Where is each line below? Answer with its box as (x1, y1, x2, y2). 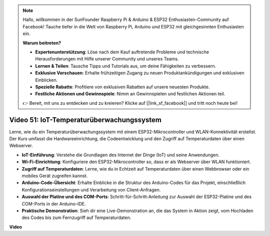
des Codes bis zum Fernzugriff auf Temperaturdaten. (21, 215, 131, 221)
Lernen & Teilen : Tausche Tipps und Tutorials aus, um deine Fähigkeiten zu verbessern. (35, 63, 216, 69)
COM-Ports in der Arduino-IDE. (21, 201, 86, 207)
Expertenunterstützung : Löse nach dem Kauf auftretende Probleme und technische (35, 49, 209, 55)
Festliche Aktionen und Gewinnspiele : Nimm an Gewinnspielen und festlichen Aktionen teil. (35, 91, 225, 97)
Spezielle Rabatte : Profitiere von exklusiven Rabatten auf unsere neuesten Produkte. (35, 84, 210, 90)
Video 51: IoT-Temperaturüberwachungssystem (9, 115, 162, 124)
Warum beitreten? (22, 40, 61, 46)
